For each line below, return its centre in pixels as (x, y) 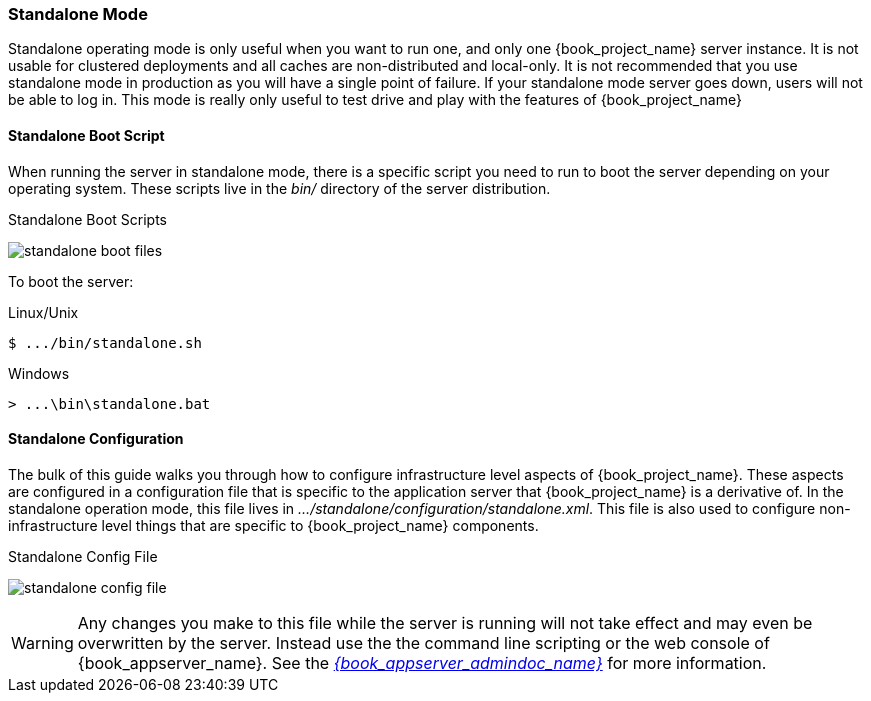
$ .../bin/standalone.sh (105, 342)
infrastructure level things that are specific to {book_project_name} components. (273, 525)
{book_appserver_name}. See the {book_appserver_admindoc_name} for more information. (422, 662)
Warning (42, 642)
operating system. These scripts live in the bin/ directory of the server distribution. (279, 188)
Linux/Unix (43, 312)
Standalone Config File (83, 556)
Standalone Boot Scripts (88, 219)
